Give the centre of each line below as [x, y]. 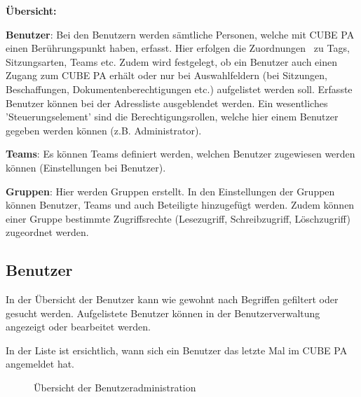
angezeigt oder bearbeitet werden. [79, 327]
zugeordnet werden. [47, 232]
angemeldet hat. [40, 364]
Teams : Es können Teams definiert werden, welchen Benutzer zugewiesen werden [180, 154]
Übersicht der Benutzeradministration [115, 388]
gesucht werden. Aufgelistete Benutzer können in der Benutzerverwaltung [163, 313]
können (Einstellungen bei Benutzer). [86, 167]
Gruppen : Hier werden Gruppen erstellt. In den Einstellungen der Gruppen [170, 191]
